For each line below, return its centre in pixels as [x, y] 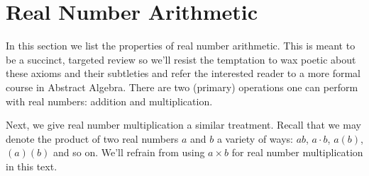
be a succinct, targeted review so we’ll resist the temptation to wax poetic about [181, 59]
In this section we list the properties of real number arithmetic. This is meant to [181, 46]
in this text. [32, 166]
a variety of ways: [255, 138]
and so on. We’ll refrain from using [129, 152]
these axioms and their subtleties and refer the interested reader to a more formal [183, 73]
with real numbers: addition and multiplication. [109, 101]
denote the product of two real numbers [92, 138]
